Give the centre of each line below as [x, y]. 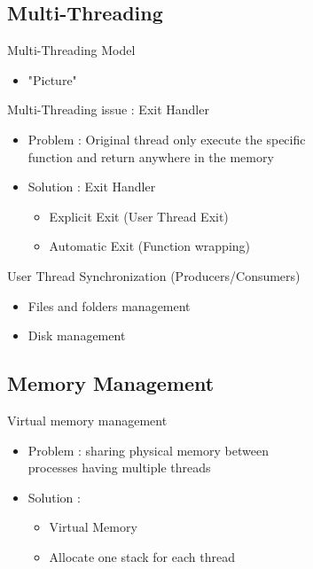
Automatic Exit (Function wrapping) [150, 246]
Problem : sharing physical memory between [148, 450]
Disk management [77, 335]
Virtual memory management [87, 420]
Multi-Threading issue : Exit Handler [108, 109]
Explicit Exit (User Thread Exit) [139, 216]
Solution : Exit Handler [92, 187]
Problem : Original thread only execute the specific [167, 139]
